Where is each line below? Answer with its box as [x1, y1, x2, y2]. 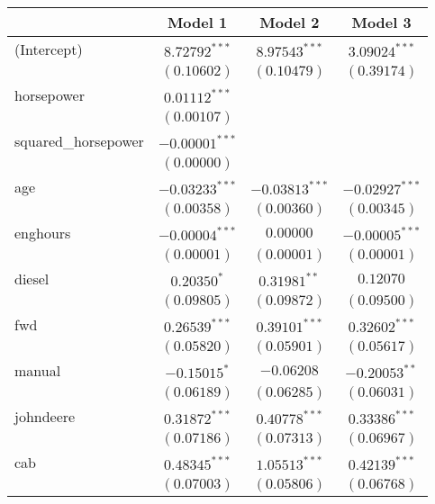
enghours [14, 222, 71, 243]
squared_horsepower [14, 130, 144, 151]
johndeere [14, 406, 76, 427]
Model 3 [351, 12, 412, 32]
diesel [14, 268, 50, 289]
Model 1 [167, 12, 228, 32]
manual [14, 360, 61, 381]
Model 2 [259, 12, 320, 32]
